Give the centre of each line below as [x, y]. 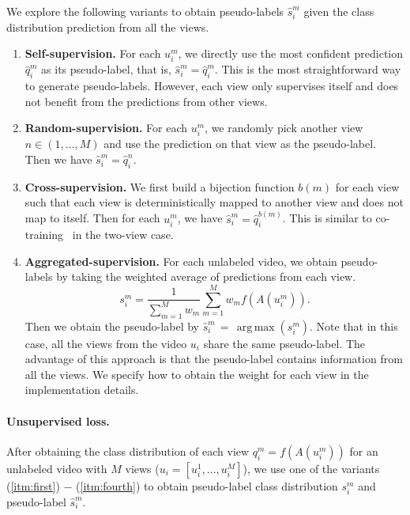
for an [364, 451]
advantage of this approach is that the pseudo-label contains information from [214, 359]
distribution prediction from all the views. [108, 27]
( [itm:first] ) [33, 485]
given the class [339, 11]
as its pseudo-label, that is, [106, 69]
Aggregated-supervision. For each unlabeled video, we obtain [181, 261]
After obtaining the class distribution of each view [128, 451]
